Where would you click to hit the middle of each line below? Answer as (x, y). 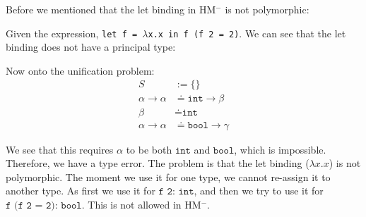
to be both (149, 149)
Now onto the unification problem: (80, 70)
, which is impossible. (280, 149)
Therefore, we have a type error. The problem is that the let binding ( (158, 163)
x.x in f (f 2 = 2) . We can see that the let (247, 33)
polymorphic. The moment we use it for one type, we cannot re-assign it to (168, 176)
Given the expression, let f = (72, 33)
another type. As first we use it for (81, 191)
